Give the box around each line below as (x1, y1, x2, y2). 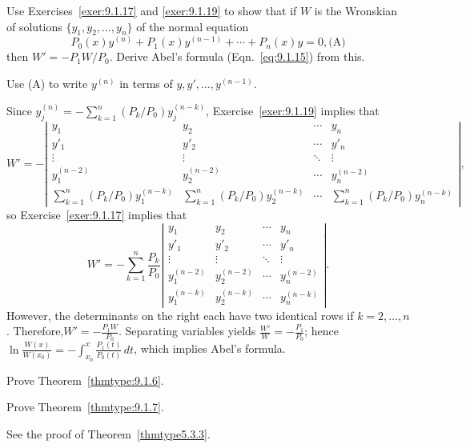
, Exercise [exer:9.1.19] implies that (206, 102, 380, 119)
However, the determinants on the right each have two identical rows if (6, 306, 354, 323)
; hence (304, 322, 339, 339)
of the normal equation (136, 18, 249, 34)
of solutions (6, 18, 62, 34)
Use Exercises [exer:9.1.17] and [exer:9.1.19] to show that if (6, 2, 297, 18)
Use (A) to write (6, 75, 88, 91)
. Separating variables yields (118, 322, 256, 339)
